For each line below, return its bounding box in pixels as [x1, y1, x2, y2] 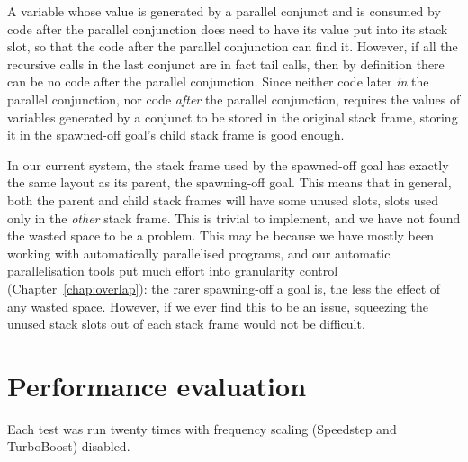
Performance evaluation [7, 367, 307, 403]
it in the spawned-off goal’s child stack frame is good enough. [7, 125, 345, 144]
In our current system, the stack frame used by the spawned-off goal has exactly [7, 155, 449, 174]
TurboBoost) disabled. [7, 437, 130, 456]
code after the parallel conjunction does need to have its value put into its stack [7, 19, 448, 38]
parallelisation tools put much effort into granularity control [7, 261, 338, 280]
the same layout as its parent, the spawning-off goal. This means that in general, [7, 173, 452, 192]
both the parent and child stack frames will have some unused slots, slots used [7, 190, 439, 209]
